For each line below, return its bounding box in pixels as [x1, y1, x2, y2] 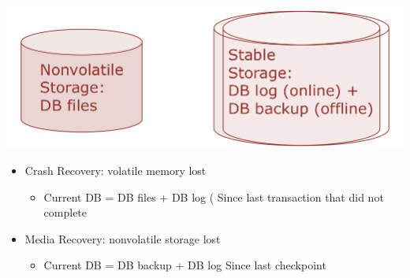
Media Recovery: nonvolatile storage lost [24, 230, 221, 246]
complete [43, 204, 88, 221]
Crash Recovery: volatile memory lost [24, 161, 207, 178]
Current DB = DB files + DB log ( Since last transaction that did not [43, 188, 384, 205]
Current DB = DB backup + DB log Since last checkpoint [43, 257, 326, 273]
